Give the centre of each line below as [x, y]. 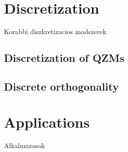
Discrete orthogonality [62, 86]
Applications [47, 122]
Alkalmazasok [25, 145]
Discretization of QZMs [64, 58]
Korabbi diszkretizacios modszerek [55, 31]
